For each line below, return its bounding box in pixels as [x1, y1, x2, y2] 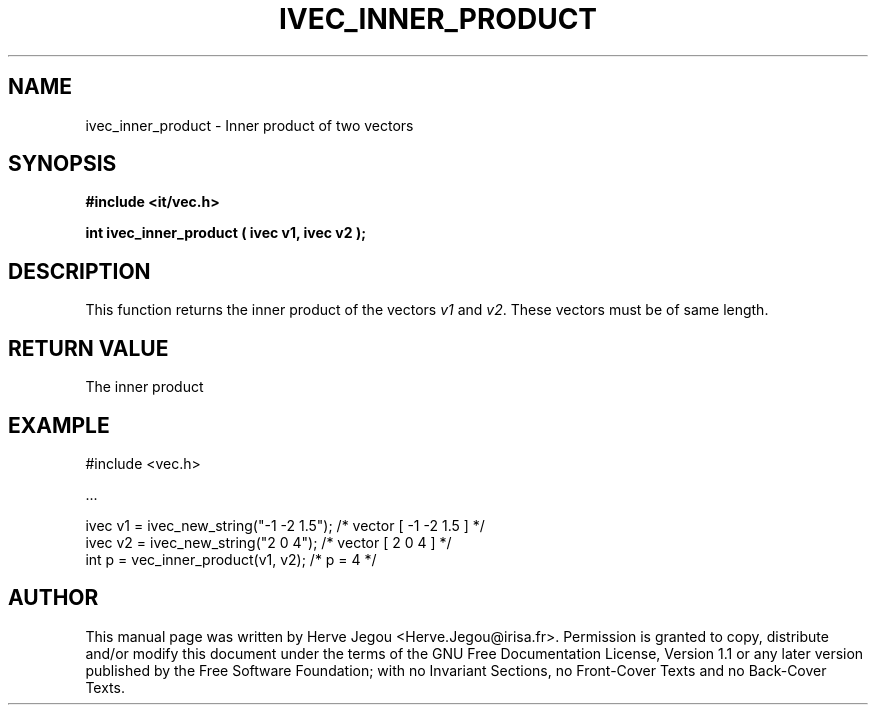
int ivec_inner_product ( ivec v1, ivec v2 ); [85, 224, 366, 242]
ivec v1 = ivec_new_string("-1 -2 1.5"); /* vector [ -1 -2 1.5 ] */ [85, 516, 485, 534]
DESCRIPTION [8, 258, 151, 284]
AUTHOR [8, 585, 99, 611]
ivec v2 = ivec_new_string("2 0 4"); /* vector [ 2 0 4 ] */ [85, 533, 452, 551]
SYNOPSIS [8, 151, 117, 177]
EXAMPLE [8, 412, 110, 438]
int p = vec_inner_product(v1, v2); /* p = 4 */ [85, 550, 377, 568]
